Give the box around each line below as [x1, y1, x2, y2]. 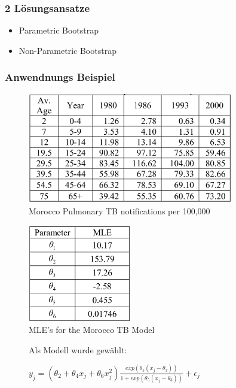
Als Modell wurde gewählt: [29, 343, 127, 356]
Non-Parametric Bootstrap [19, 44, 117, 56]
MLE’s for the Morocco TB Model [29, 323, 155, 336]
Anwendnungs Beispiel [5, 69, 115, 84]
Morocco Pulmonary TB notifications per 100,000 [29, 205, 210, 217]
